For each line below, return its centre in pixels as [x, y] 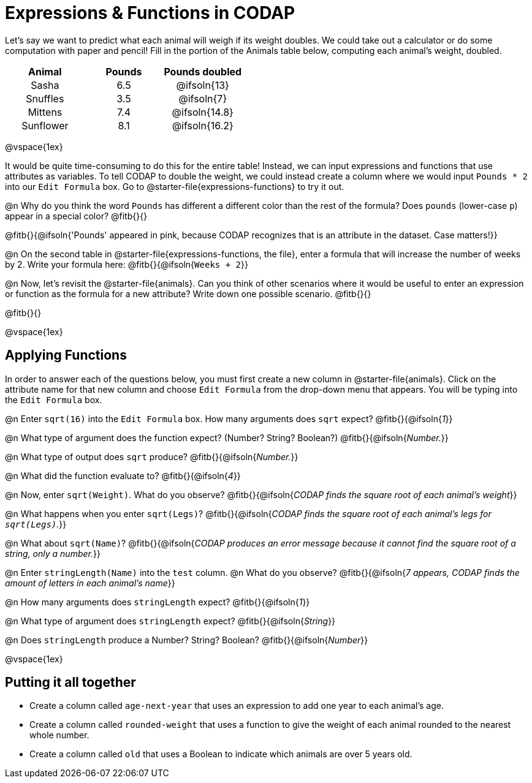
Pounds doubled [203, 71]
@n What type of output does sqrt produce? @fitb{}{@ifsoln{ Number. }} [152, 456]
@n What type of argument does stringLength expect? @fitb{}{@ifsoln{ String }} [170, 621]
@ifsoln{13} [203, 85]
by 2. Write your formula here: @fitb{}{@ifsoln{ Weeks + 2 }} [127, 264]
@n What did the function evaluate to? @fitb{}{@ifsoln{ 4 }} [123, 475]
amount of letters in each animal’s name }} [90, 583]
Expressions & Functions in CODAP [150, 13]
